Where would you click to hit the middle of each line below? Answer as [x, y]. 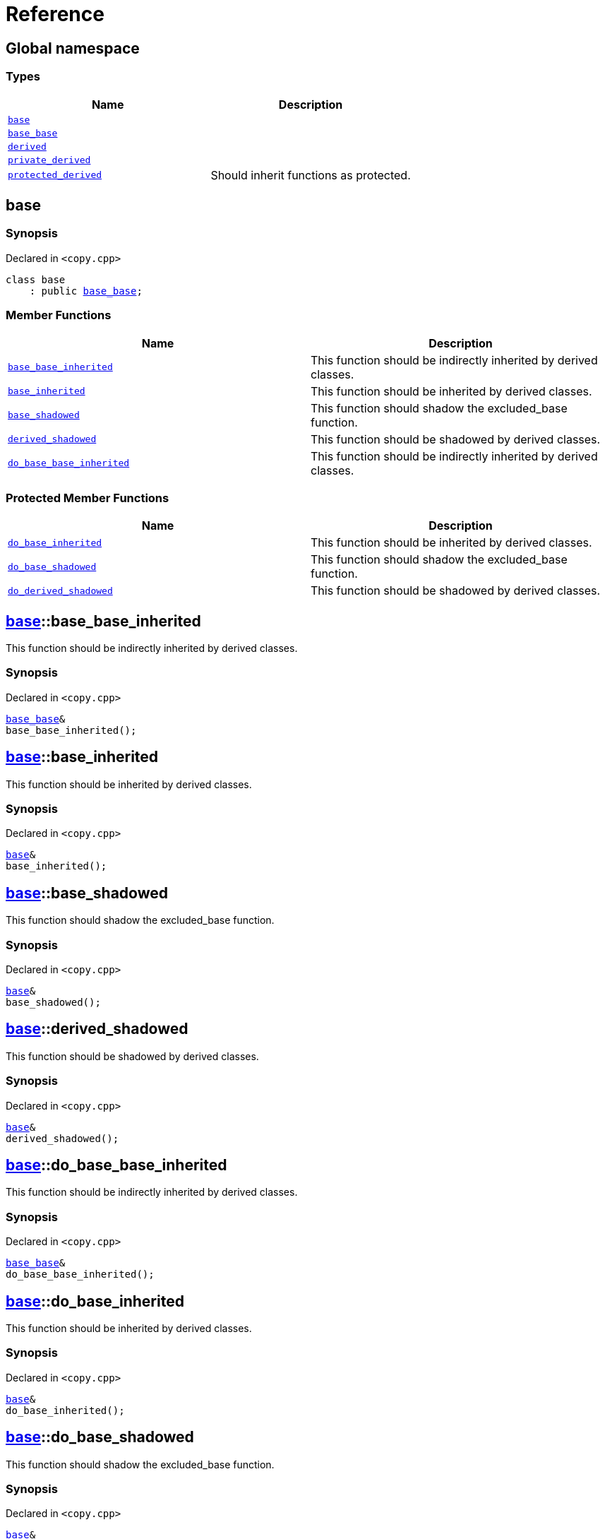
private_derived [49, 160]
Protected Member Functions [88, 498]
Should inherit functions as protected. [311, 175]
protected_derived [55, 175]
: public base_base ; [86, 291]
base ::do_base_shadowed [100, 1437]
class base [36, 279]
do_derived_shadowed [60, 590]
